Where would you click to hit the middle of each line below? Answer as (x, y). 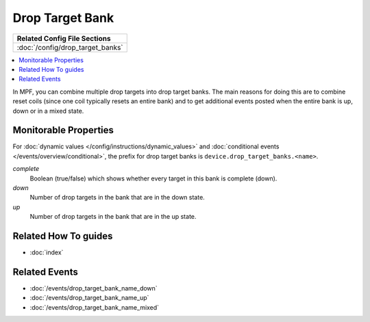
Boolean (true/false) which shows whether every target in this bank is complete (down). (153, 178)
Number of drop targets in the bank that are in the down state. (117, 198)
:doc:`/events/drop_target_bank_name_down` (94, 288)
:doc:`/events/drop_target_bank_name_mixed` (95, 307)
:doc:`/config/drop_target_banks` (70, 47)
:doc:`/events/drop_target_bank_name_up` (89, 298)
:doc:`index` (47, 252)
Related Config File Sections (64, 38)
